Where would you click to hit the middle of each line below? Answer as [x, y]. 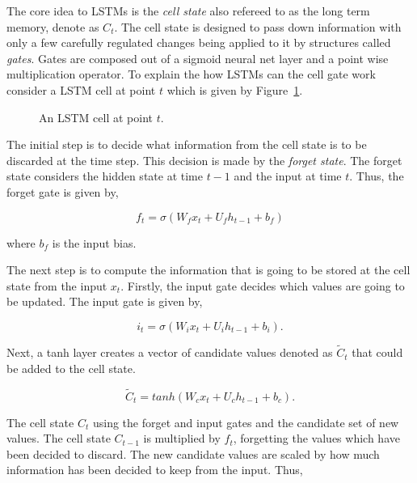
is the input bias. [94, 242]
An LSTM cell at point [96, 117]
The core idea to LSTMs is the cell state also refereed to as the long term [188, 11]
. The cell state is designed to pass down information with [258, 26]
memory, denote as [53, 26]
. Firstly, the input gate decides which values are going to [263, 285]
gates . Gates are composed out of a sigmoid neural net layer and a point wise [198, 58]
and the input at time [288, 176]
